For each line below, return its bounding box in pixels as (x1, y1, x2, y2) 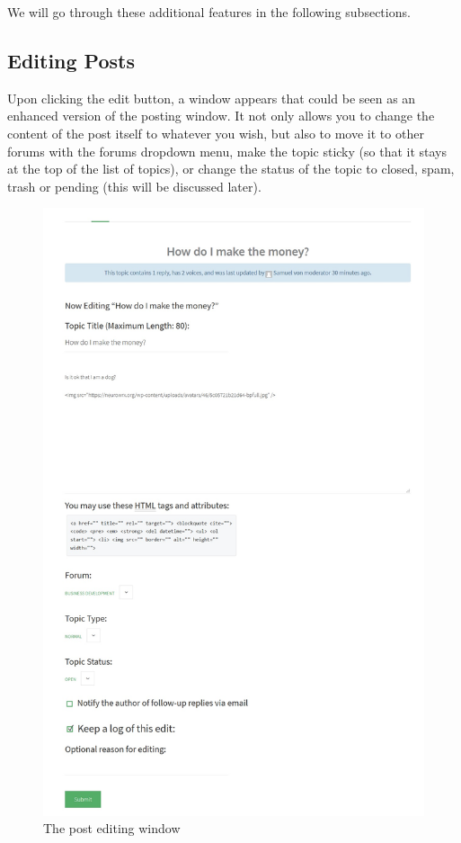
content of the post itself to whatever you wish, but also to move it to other (7, 123, 424, 142)
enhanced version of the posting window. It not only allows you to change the (7, 106, 435, 125)
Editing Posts (7, 46, 135, 74)
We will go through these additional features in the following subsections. (7, 3, 411, 21)
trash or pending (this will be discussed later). (7, 176, 262, 195)
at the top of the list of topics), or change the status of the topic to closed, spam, (7, 159, 455, 178)
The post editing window (43, 819, 181, 838)
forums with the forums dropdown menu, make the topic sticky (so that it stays (7, 141, 448, 160)
